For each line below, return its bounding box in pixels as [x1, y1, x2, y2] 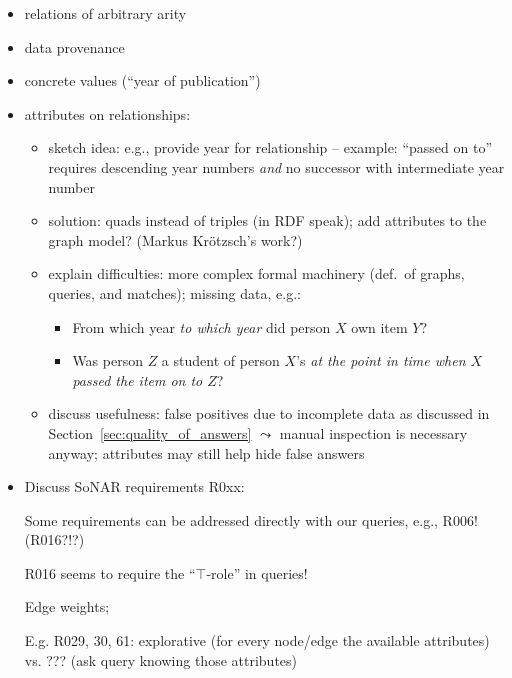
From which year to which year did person [72, 316, 331, 337]
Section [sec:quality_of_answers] [48, 422, 252, 443]
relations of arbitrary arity [24, 3, 187, 23]
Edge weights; [24, 596, 110, 617]
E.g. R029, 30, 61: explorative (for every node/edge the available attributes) [24, 630, 490, 651]
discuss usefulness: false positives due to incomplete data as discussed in [48, 403, 490, 424]
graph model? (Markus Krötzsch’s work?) [48, 229, 303, 250]
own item [351, 316, 408, 337]
